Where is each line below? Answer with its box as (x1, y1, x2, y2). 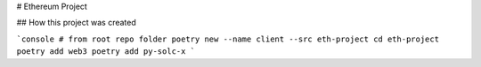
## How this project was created (16, 18, 137, 28)
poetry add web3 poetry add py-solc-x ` (16, 47, 196, 56)
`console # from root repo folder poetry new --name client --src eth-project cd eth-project (16, 33, 440, 44)
